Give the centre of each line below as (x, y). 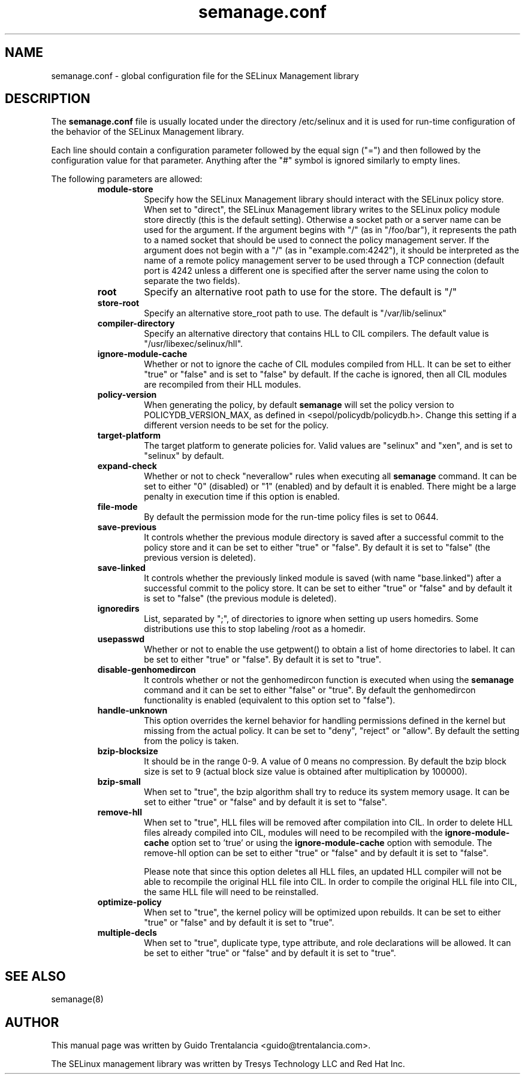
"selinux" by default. (184, 456)
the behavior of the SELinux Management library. (148, 132)
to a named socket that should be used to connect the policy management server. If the (317, 240)
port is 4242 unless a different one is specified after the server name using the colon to (316, 271)
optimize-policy (129, 902)
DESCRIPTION (48, 99)
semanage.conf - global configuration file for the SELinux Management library (205, 75)
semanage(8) (77, 999)
